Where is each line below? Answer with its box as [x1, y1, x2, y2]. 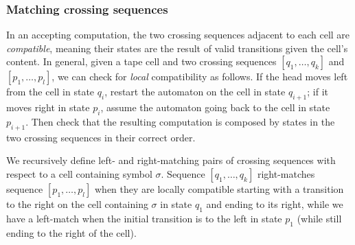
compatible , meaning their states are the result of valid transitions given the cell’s [6, 40, 348, 55]
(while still [297, 211, 342, 225]
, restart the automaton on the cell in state [104, 84, 286, 99]
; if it [307, 84, 329, 99]
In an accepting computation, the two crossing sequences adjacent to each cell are [6, 27, 350, 42]
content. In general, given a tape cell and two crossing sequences [6, 54, 277, 69]
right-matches [257, 166, 315, 180]
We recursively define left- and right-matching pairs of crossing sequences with [6, 153, 336, 167]
